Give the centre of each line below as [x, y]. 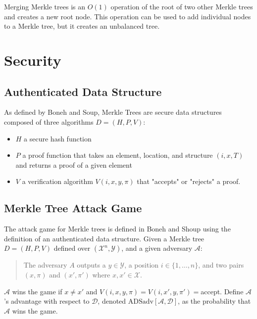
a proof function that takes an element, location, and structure [118, 155]
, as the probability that [214, 301]
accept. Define [222, 291]
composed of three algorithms [49, 121]
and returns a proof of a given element [74, 164]
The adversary [45, 265]
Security [33, 60]
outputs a [91, 265]
